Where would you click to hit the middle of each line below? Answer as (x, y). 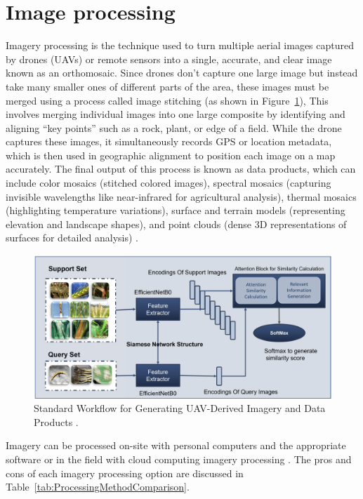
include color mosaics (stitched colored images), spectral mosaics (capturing (169, 183)
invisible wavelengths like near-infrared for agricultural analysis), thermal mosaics (181, 196)
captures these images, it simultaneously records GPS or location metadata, (169, 141)
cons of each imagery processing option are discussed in (125, 473)
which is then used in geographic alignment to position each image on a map (171, 155)
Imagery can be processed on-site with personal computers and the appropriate (176, 445)
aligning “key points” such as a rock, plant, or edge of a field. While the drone (174, 127)
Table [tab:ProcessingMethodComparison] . (98, 487)
